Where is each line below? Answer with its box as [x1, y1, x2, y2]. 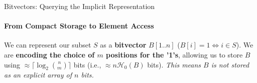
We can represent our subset [4, 39, 91, 50]
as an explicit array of [4, 69, 72, 80]
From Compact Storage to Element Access [4, 20, 154, 31]
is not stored [211, 59, 249, 69]
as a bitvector [100, 39, 147, 50]
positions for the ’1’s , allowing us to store [106, 49, 243, 59]
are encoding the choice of [4, 49, 95, 59]
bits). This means [147, 59, 201, 69]
